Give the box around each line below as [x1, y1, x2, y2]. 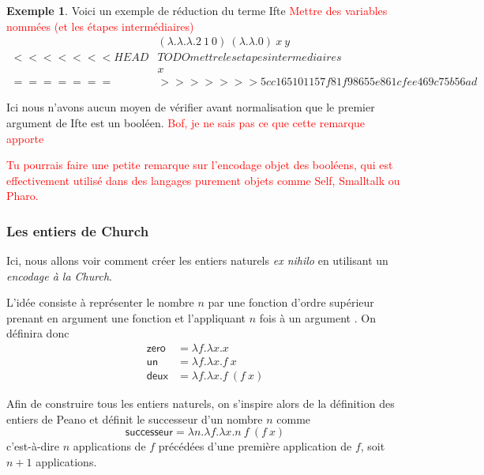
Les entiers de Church [6, 221, 149, 240]
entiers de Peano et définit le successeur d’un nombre [6, 410, 263, 427]
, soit [360, 438, 385, 454]
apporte [6, 130, 44, 146]
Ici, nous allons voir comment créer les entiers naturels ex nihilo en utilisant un [6, 252, 388, 269]
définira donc [6, 325, 69, 341]
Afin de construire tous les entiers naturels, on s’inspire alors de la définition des [6, 395, 395, 412]
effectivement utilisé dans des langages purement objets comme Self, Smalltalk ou [6, 172, 400, 188]
